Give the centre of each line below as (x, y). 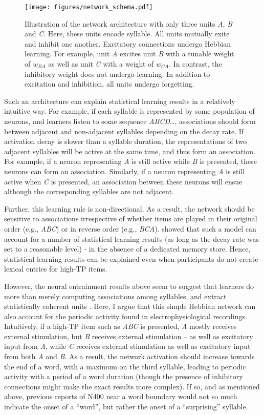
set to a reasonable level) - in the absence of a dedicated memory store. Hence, (127, 249)
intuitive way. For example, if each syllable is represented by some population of (129, 111)
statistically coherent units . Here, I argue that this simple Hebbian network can (130, 306)
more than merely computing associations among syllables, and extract (115, 296)
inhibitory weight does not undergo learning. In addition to (117, 74)
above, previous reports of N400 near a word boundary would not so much (121, 396)
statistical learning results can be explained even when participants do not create (131, 258)
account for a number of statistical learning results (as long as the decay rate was (132, 238)
